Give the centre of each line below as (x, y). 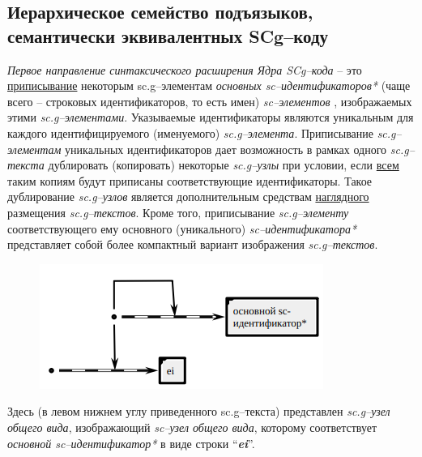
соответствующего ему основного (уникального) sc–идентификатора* (182, 228)
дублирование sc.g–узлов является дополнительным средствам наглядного (188, 196)
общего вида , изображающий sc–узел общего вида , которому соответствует (192, 427)
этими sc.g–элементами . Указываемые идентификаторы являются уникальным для (211, 117)
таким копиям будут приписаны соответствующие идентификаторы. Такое (190, 180)
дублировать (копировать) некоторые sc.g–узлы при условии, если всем (224, 165)
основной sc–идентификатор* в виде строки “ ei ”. (131, 443)
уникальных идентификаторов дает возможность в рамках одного (226, 149)
